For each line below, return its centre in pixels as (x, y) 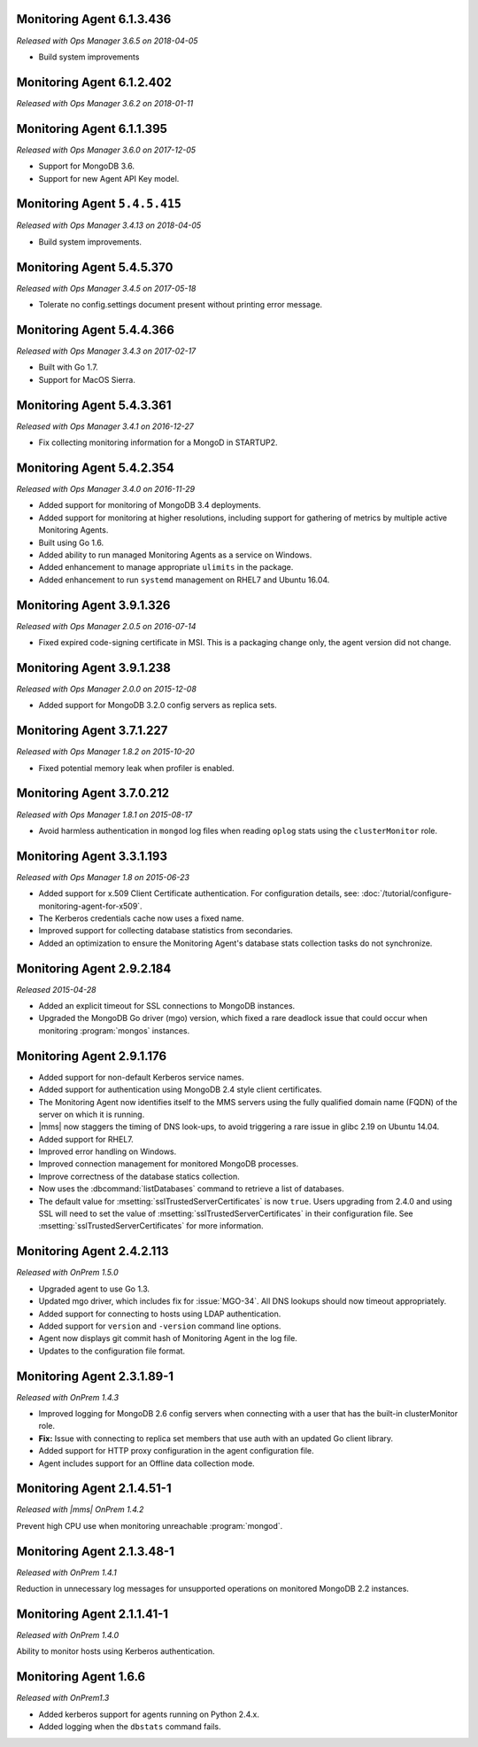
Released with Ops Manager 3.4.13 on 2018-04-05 (109, 225)
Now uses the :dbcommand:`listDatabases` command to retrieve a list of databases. (191, 1189)
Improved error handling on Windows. (108, 1151)
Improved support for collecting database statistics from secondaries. (166, 931)
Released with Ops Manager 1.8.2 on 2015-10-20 (105, 752)
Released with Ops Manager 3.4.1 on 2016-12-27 (105, 426)
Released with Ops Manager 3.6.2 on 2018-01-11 (105, 103)
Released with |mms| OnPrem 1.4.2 (80, 1509)
